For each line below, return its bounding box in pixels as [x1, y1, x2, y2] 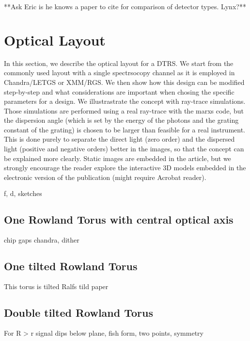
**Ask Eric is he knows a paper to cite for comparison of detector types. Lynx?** [4, 1, 246, 11]
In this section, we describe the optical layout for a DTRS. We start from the [4, 58, 234, 68]
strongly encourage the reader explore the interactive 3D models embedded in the [4, 162, 246, 173]
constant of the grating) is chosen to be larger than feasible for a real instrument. [4, 124, 246, 134]
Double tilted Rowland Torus [4, 305, 154, 320]
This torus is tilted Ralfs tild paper [4, 281, 109, 292]
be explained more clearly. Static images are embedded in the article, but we [4, 153, 231, 163]
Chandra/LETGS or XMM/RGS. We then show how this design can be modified [4, 77, 245, 87]
